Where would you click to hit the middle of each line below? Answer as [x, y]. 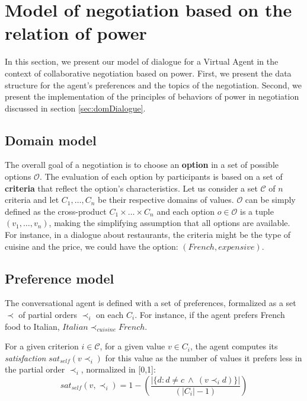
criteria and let [32, 200]
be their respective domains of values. [166, 200]
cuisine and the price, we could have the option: [92, 246]
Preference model [60, 278]
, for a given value [132, 346]
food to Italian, [32, 326]
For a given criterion [42, 346]
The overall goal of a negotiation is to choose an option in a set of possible [142, 165]
